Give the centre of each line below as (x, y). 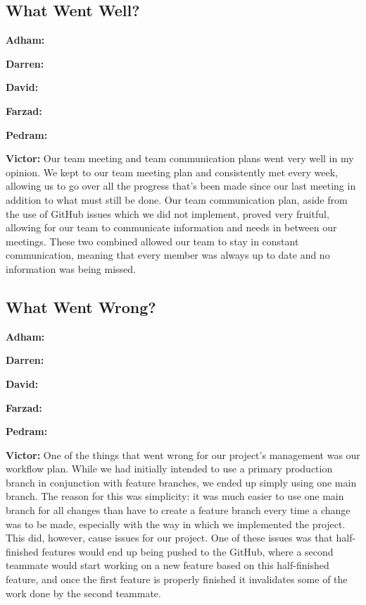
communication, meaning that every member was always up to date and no (168, 255)
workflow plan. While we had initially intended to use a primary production (169, 469)
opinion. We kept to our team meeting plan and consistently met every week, (172, 172)
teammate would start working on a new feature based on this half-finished (168, 565)
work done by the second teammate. (83, 593)
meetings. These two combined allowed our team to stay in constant (152, 241)
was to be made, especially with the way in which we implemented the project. (176, 524)
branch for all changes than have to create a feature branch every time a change (178, 510)
